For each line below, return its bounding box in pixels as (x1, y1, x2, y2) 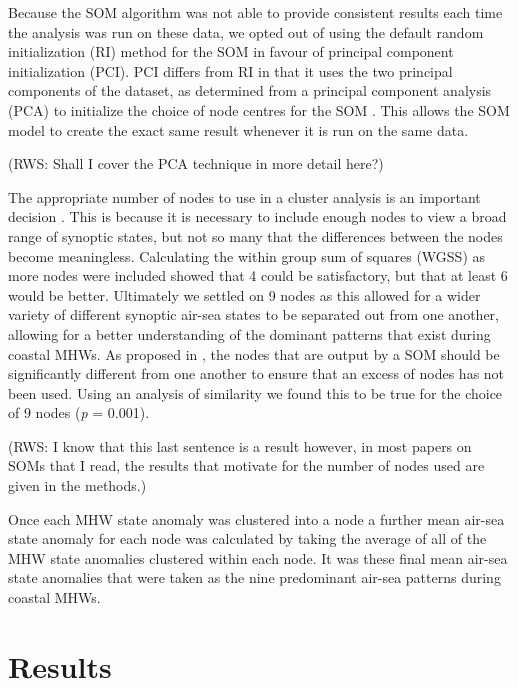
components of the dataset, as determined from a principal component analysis (8, 80, 492, 101)
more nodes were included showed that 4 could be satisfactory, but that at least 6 (8, 265, 508, 286)
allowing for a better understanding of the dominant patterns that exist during (8, 323, 491, 344)
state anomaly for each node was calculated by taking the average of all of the (8, 528, 487, 549)
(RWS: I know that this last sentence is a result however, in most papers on (8, 435, 472, 456)
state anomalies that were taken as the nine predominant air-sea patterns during (8, 567, 501, 588)
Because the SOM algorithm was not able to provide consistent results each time (8, 2, 503, 22)
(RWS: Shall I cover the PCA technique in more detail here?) (8, 153, 384, 174)
